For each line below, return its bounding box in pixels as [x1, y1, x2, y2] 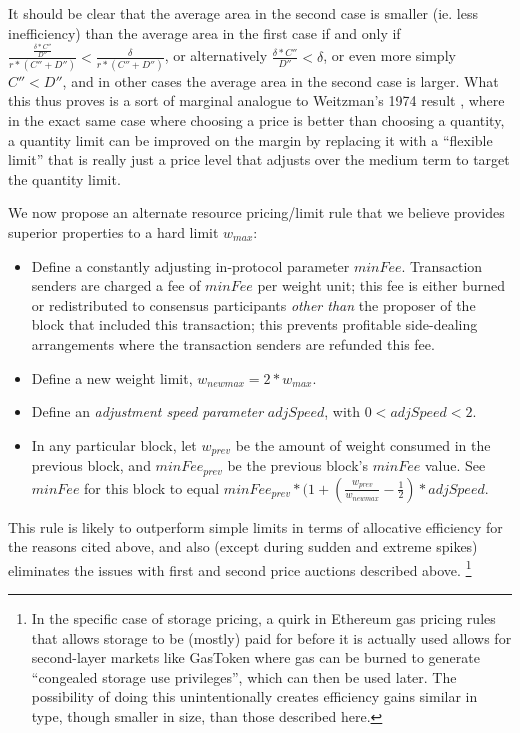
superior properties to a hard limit [8, 221, 219, 242]
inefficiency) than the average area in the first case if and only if [8, 22, 401, 43]
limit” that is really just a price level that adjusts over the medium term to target [8, 149, 510, 170]
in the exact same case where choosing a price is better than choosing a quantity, [8, 110, 505, 130]
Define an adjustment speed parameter [31, 401, 264, 422]
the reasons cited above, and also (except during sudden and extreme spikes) [8, 536, 478, 557]
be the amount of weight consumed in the [235, 434, 491, 455]
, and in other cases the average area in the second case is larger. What [62, 70, 499, 91]
